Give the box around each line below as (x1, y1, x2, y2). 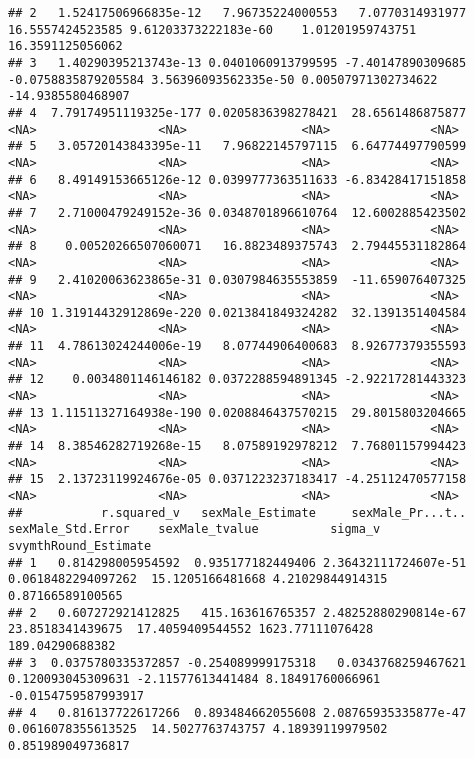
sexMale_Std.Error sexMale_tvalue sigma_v (8, 522, 381, 537)
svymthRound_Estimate (8, 539, 152, 553)
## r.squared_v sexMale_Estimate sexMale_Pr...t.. (8, 505, 467, 520)
